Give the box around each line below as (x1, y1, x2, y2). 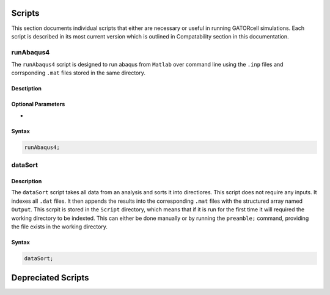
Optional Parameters (11, 101, 65, 108)
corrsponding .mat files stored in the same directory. (11, 69, 146, 76)
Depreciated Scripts (11, 272, 89, 283)
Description (11, 177, 42, 184)
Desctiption (11, 85, 42, 92)
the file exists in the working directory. (11, 223, 108, 230)
